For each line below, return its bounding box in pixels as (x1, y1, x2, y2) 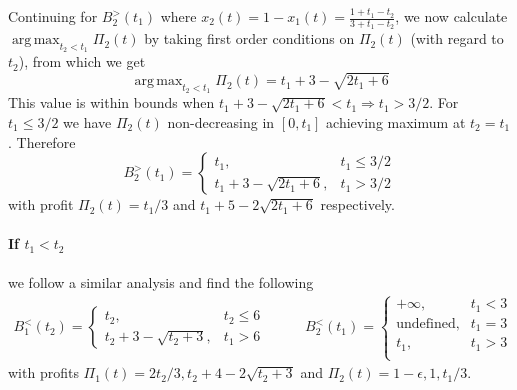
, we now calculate (395, 6, 508, 26)
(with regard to (410, 28, 504, 49)
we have (63, 111, 112, 132)
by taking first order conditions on (144, 28, 355, 49)
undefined (396, 316, 456, 331)
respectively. (320, 194, 395, 215)
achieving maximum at (326, 111, 466, 132)
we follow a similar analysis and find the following (8, 271, 314, 292)
